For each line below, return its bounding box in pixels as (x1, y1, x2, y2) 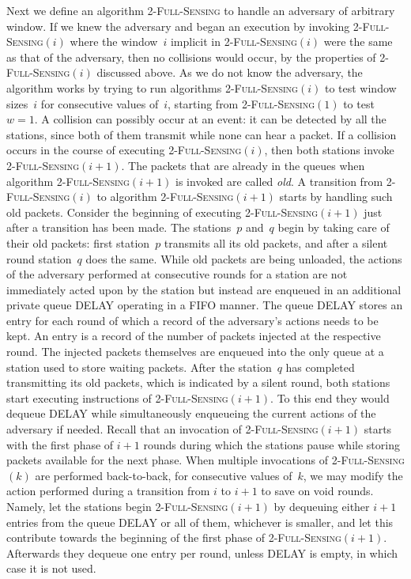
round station (6, 250, 72, 267)
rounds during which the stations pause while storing (143, 436, 400, 452)
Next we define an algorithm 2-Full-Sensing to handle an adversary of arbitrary (6, 2, 395, 18)
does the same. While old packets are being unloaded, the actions (85, 250, 402, 267)
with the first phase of (6, 436, 114, 452)
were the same (323, 33, 393, 50)
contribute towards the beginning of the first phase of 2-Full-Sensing (6, 529, 341, 546)
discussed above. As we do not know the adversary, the (96, 64, 363, 81)
